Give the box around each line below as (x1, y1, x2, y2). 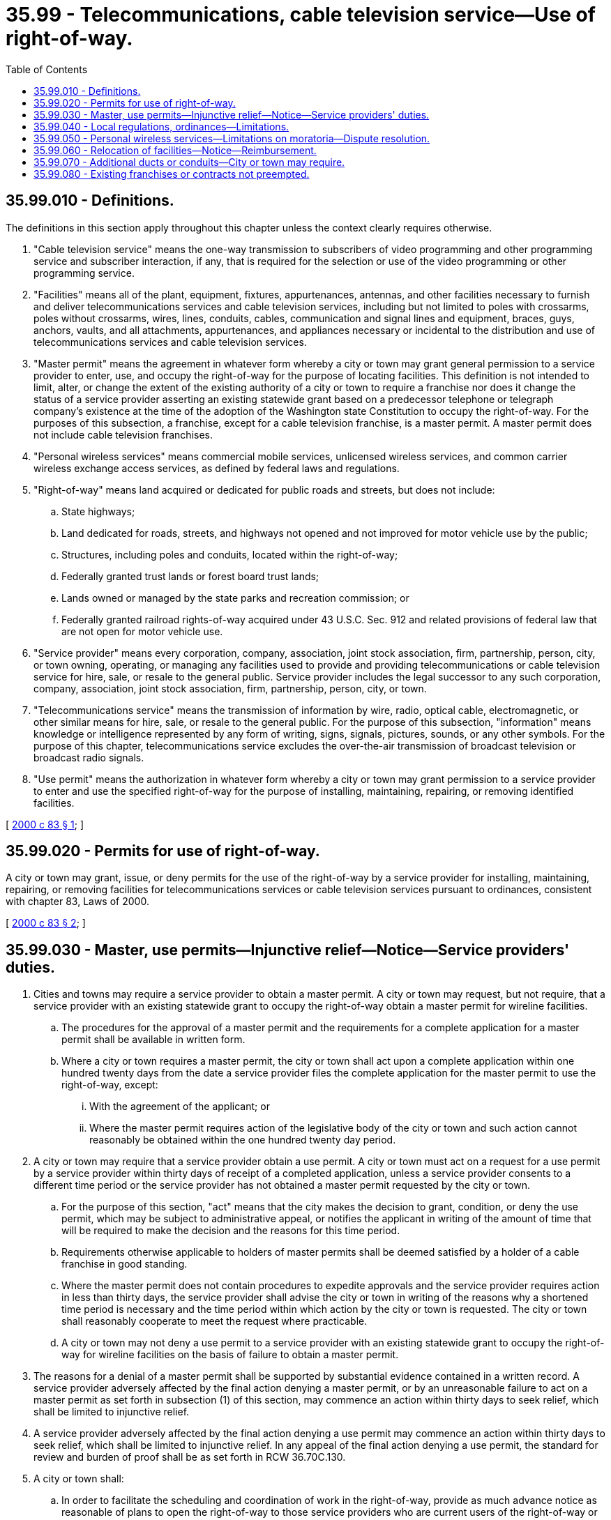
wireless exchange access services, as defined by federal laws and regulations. (33, 462, 400, 474)
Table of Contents (6, 63, 88, 75)
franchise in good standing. (61, 1258, 188, 1270)
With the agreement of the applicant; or (89, 1100, 270, 1113)
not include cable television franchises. (33, 428, 213, 441)
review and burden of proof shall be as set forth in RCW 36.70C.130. (33, 1451, 346, 1464)
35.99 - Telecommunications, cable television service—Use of (6, 3, 596, 26)
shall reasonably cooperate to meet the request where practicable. (61, 1315, 368, 1328)
